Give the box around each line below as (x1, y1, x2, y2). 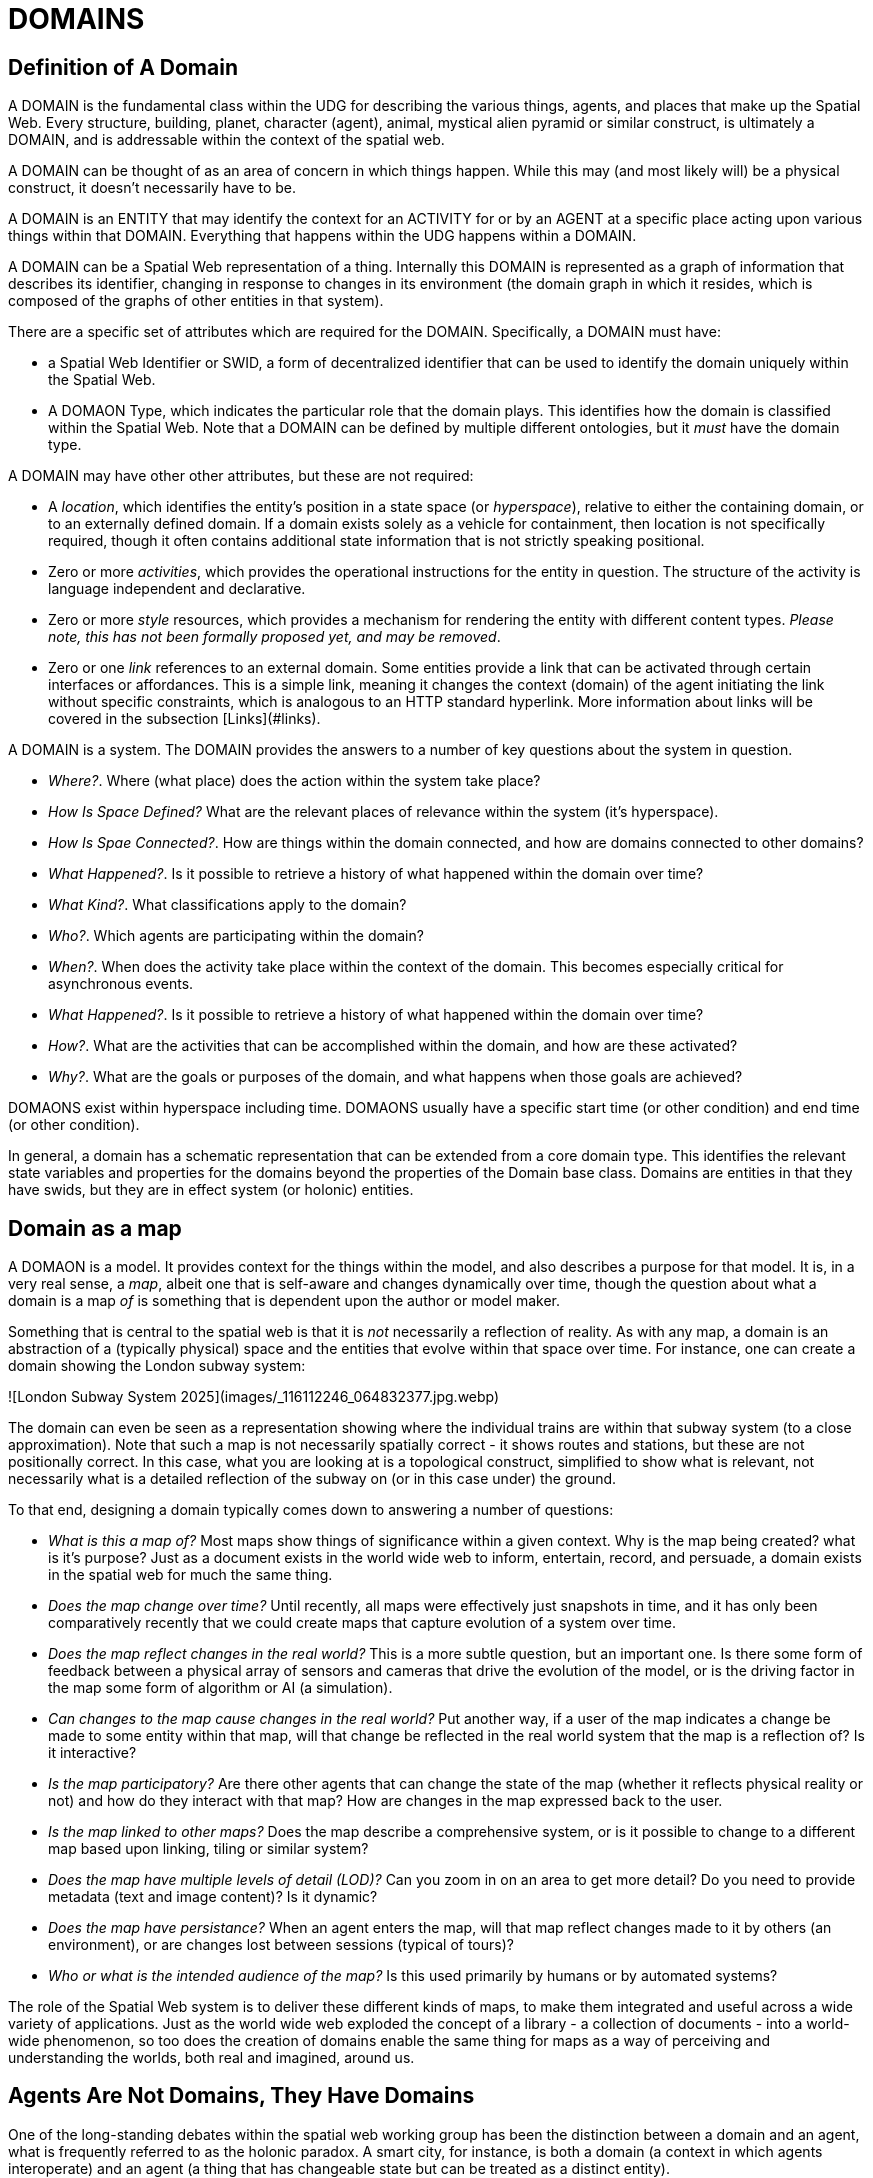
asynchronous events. (48, 975, 194, 993)
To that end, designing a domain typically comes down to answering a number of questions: (8, 1501, 614, 1519)
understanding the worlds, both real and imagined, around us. (8, 2049, 415, 2067)
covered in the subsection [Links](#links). (48, 710, 321, 728)
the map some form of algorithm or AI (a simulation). (48, 1679, 393, 1697)
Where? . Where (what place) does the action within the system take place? (48, 772, 541, 790)
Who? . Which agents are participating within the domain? (48, 927, 424, 945)
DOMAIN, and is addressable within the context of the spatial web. (8, 131, 445, 149)
